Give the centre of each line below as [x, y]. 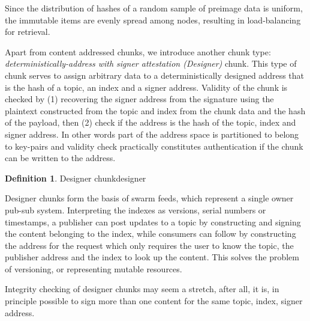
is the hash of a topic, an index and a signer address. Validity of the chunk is [146, 87]
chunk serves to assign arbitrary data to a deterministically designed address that [155, 75]
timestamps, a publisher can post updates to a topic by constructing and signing [153, 222]
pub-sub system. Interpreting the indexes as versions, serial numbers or [136, 209]
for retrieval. [28, 32]
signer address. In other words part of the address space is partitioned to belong [152, 134]
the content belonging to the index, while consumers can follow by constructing [151, 234]
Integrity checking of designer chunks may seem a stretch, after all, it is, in [142, 289]
